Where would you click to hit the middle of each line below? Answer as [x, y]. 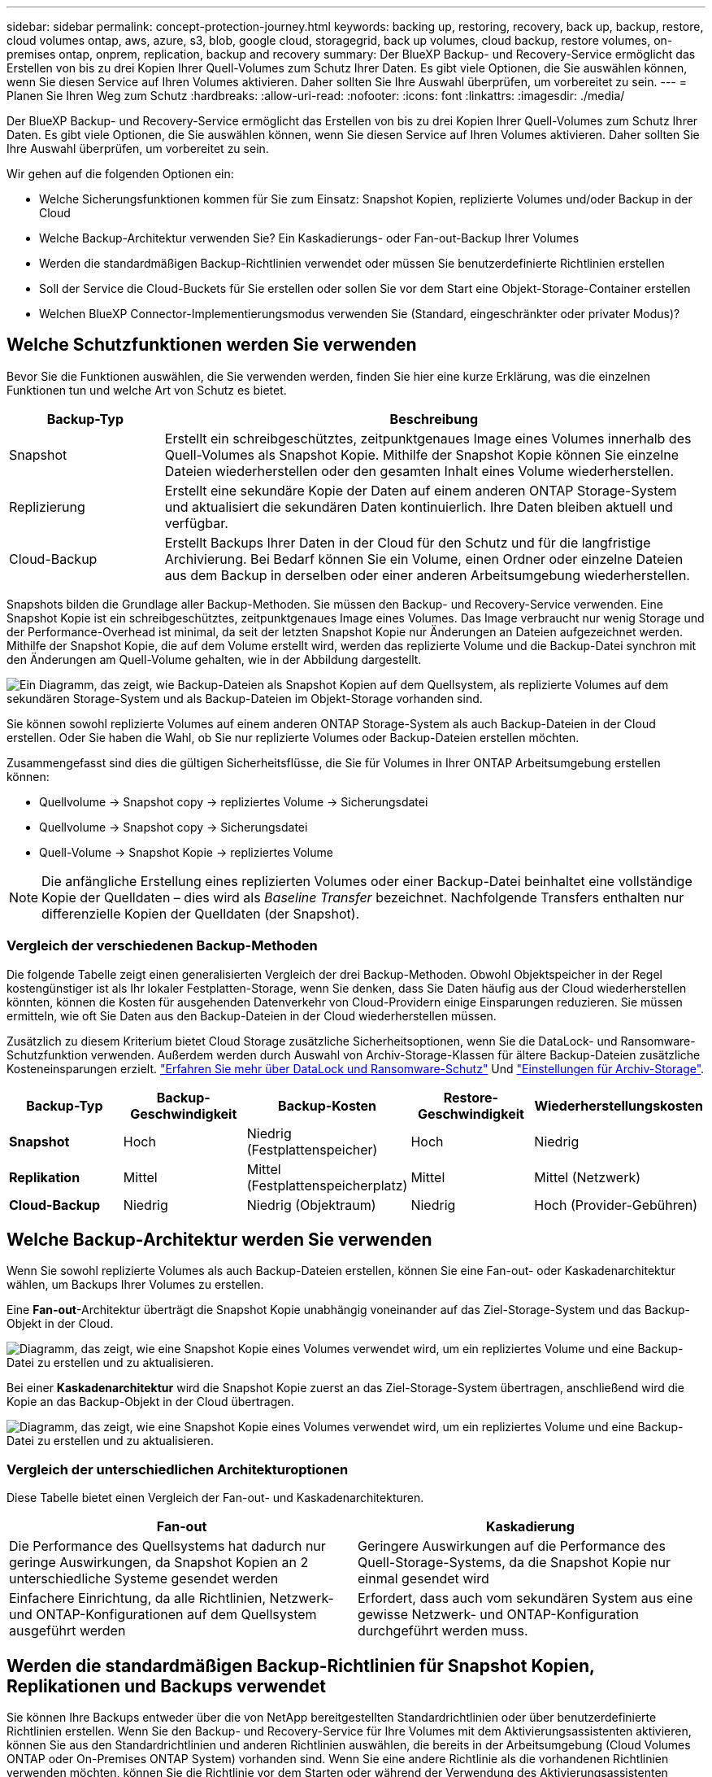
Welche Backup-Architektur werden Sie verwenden [219, 1240]
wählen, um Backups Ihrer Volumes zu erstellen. [135, 1285]
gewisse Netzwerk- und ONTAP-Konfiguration [499, 1615]
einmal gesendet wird [423, 1579]
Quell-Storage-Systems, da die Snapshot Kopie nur [514, 1563]
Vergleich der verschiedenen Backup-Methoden [162, 946]
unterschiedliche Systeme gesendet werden [144, 1579]
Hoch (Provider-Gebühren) [616, 1205]
